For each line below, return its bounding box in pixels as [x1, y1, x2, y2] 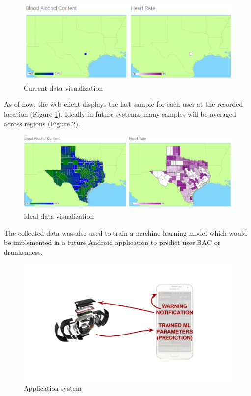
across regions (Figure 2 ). [4, 118, 80, 128]
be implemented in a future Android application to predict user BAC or [4, 237, 221, 247]
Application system [24, 383, 82, 393]
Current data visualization [24, 82, 103, 92]
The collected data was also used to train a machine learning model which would [4, 227, 247, 238]
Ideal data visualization [24, 211, 94, 221]
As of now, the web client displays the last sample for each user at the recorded [4, 99, 243, 109]
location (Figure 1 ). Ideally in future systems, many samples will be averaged [4, 108, 236, 119]
